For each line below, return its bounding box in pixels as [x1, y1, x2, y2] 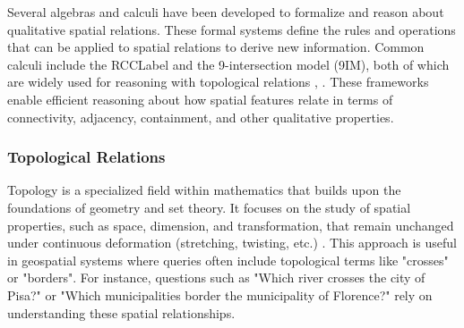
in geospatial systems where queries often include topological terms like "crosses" [7, 250, 449, 269]
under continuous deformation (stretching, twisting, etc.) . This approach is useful [7, 233, 457, 252]
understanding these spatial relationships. [7, 303, 236, 322]
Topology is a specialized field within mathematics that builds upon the [7, 181, 401, 199]
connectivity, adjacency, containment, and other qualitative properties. [7, 107, 394, 126]
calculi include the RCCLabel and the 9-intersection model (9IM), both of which [7, 55, 450, 73]
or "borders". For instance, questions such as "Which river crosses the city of [7, 268, 425, 287]
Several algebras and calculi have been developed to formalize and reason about [7, 3, 444, 21]
